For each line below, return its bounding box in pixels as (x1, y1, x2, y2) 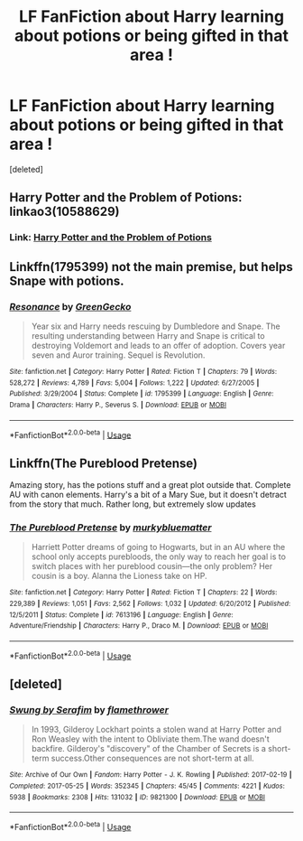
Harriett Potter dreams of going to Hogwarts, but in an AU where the (31, 542, 286, 553)
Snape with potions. (9, 273, 124, 288)
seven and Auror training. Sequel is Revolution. (31, 350, 206, 360)
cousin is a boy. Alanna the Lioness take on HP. (31, 571, 207, 582)
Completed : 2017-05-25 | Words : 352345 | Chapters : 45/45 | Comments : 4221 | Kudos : (9, 781, 286, 790)
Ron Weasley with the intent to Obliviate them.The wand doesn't (31, 734, 271, 744)
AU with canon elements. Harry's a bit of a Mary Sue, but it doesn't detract (9, 490, 287, 500)
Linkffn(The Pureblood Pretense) (9, 455, 198, 471)
